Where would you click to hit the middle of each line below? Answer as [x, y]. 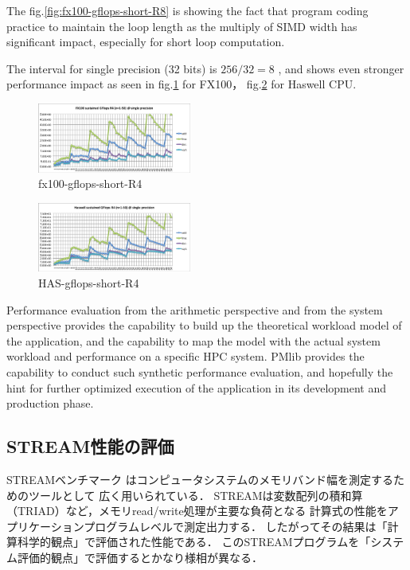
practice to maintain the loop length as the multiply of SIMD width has [182, 26]
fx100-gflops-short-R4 [90, 183]
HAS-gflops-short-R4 [89, 283]
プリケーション [45, 526]
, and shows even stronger [341, 68]
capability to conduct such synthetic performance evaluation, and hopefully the [200, 372]
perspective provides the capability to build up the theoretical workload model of [204, 325]
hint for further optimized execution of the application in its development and [197, 387]
